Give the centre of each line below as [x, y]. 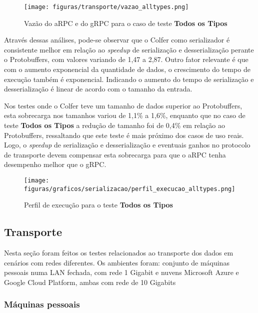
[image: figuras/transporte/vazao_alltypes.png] [106, 7]
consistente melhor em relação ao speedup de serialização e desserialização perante [129, 49]
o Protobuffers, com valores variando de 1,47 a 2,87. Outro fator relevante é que [126, 59]
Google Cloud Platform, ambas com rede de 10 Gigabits [90, 282]
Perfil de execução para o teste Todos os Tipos [98, 205]
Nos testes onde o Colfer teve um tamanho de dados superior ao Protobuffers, [123, 105]
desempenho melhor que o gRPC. [55, 164]
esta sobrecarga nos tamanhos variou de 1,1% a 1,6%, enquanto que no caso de [125, 115]
